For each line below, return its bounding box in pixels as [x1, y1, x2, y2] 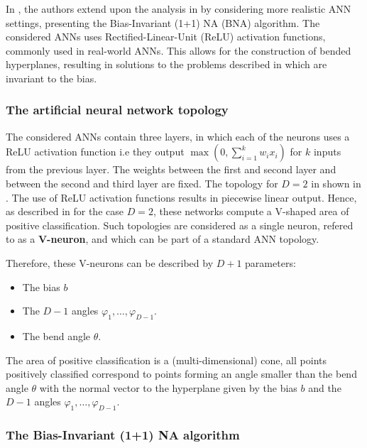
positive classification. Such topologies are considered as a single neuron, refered [6, 217, 354, 232]
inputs [313, 144, 341, 159]
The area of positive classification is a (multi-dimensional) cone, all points [6, 352, 327, 367]
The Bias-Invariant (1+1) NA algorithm [6, 426, 240, 444]
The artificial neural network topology [6, 101, 229, 119]
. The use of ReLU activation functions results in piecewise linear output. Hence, [6, 190, 357, 204]
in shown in [311, 175, 361, 190]
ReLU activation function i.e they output [6, 144, 185, 159]
